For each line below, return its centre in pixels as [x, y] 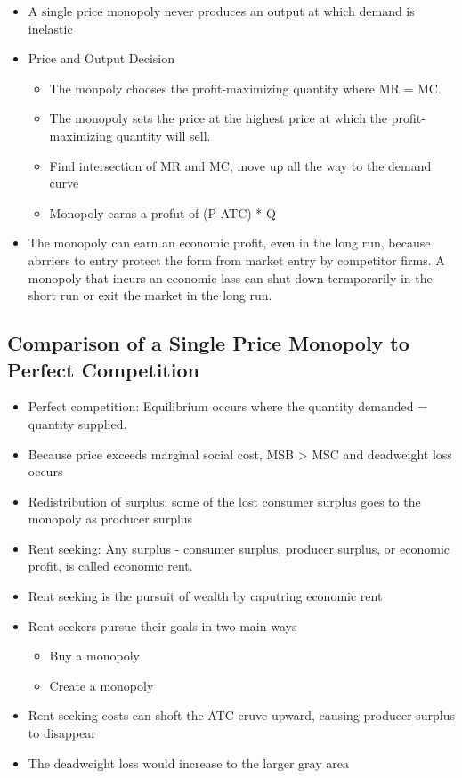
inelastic [50, 28]
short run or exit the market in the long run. [150, 295]
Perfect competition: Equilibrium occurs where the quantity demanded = [228, 406]
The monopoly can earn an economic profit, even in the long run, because [229, 243]
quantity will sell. [163, 135]
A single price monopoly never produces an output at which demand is [221, 11]
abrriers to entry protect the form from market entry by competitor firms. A [236, 259]
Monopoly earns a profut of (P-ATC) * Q [162, 212]
